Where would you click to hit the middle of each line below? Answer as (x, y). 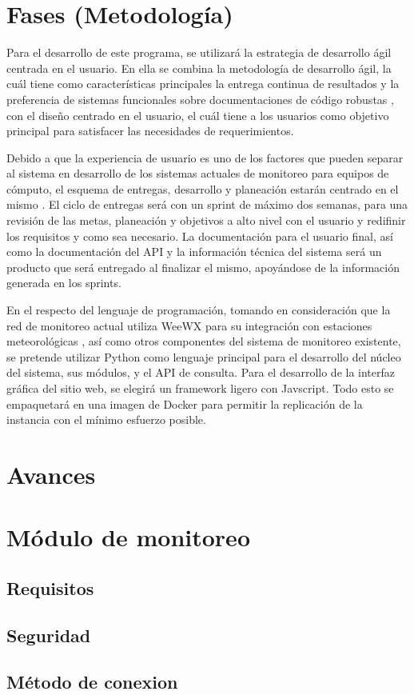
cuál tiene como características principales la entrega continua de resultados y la (203, 84)
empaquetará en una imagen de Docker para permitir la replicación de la (185, 403)
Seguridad (49, 635)
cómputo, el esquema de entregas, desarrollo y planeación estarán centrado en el (203, 188)
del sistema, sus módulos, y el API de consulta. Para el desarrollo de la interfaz (201, 372)
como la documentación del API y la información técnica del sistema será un (194, 252)
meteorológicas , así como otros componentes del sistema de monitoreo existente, (204, 341)
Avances (51, 474)
